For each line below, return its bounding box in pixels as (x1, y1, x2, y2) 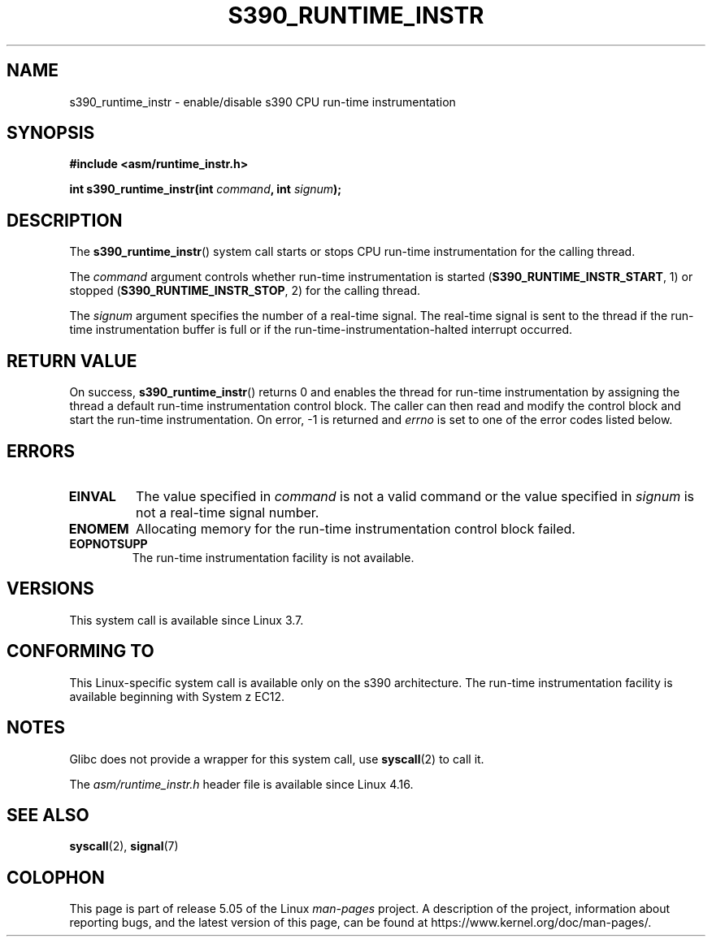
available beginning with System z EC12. (69, 689, 285, 703)
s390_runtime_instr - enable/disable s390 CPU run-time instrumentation (69, 94, 456, 109)
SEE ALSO (7, 804, 89, 825)
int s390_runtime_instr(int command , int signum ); (69, 182, 342, 197)
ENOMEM (68, 520, 129, 537)
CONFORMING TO (7, 641, 154, 662)
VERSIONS (7, 578, 94, 599)
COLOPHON (7, 867, 105, 888)
